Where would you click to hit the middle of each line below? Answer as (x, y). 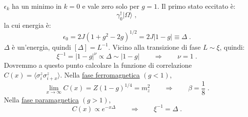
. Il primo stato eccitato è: (196, 6)
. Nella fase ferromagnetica (100, 74)
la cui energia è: (28, 25)
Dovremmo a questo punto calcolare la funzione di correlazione (98, 65)
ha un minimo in (37, 6)
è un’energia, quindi (41, 47)
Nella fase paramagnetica (41, 99)
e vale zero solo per (111, 6)
